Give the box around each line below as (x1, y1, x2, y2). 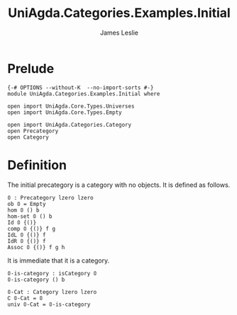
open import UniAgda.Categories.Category (7, 121, 132, 128)
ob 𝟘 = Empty (7, 200, 46, 207)
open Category (7, 133, 50, 141)
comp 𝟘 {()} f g (7, 225, 55, 232)
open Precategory (7, 127, 59, 134)
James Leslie (99, 28, 139, 37)
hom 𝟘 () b (7, 207, 40, 214)
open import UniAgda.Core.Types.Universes (7, 103, 135, 110)
